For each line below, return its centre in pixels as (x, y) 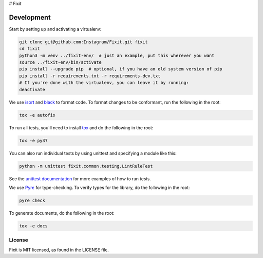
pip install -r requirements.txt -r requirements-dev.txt (90, 76)
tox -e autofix (37, 115)
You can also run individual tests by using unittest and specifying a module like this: (93, 153)
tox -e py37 (34, 140)
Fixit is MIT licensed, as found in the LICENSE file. (59, 250)
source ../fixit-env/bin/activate (60, 62)
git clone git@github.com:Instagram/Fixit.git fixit (84, 42)
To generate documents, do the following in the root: (62, 213)
